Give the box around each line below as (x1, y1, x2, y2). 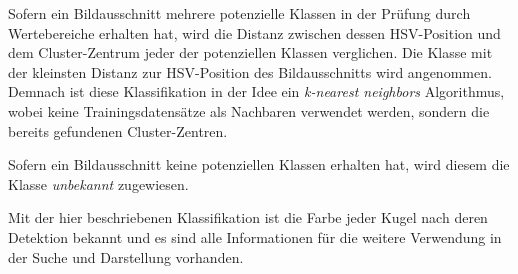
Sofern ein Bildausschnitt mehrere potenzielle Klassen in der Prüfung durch (8, 3, 471, 23)
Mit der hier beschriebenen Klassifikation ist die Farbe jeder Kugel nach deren (8, 207, 488, 228)
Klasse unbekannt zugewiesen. (8, 173, 189, 194)
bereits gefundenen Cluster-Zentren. (8, 120, 228, 141)
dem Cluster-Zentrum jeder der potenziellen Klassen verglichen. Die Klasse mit (8, 42, 493, 63)
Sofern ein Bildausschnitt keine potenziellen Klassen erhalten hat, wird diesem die (8, 154, 510, 175)
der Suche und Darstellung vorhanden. (8, 246, 244, 267)
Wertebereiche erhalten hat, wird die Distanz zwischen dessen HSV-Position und (8, 22, 501, 43)
